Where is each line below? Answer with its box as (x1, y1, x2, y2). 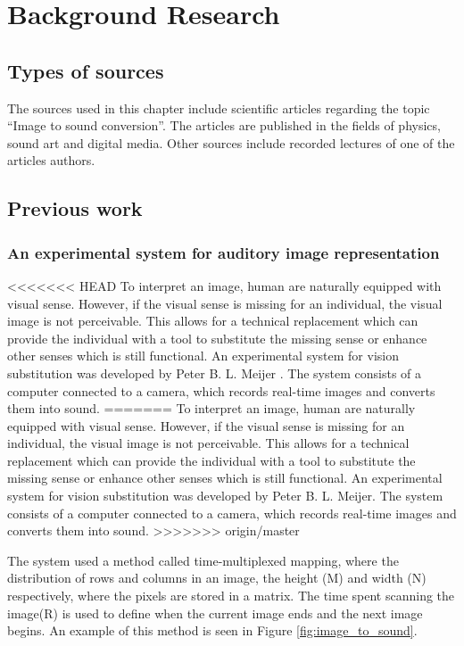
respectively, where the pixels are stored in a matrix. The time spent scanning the (7, 586, 455, 605)
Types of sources (7, 56, 164, 84)
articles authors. (7, 151, 95, 170)
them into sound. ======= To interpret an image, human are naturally (7, 399, 416, 418)
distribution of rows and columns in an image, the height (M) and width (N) (7, 568, 427, 587)
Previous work (7, 195, 143, 222)
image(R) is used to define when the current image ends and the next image (7, 603, 423, 622)
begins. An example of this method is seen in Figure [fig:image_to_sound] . (7, 621, 418, 640)
